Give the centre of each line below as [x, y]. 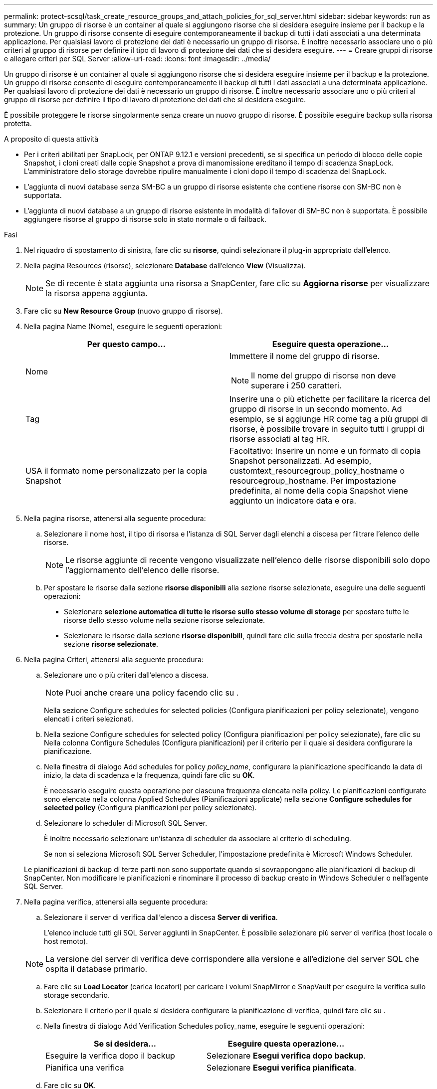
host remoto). [66, 941]
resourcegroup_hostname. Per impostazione [313, 481]
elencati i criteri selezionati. [89, 719]
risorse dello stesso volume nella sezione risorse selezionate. [165, 620]
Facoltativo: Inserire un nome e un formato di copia [325, 451]
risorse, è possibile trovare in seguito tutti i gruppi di [327, 429]
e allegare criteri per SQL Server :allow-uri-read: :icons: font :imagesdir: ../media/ [137, 59]
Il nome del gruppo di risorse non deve [324, 375]
